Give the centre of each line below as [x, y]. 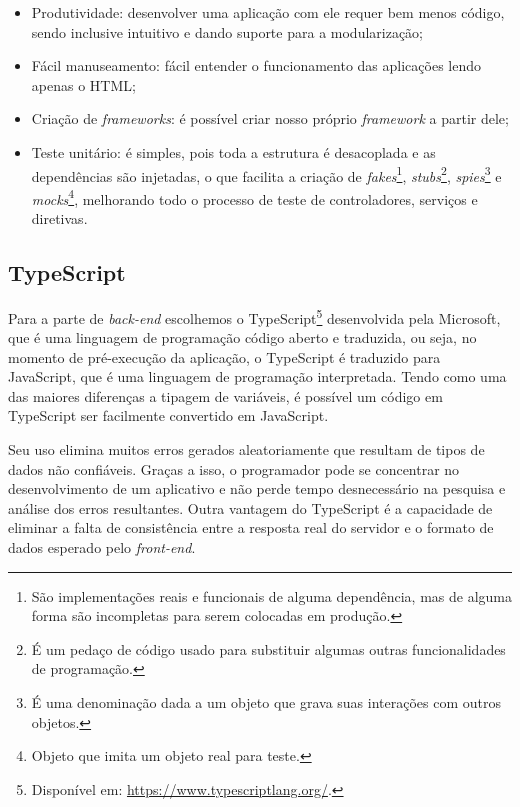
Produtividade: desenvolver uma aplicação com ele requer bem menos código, [268, 12]
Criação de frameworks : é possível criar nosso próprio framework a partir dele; [270, 118]
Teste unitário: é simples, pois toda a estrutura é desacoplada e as [233, 151]
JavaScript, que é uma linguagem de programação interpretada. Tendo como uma [257, 376]
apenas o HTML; [83, 84]
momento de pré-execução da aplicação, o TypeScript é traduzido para [224, 356]
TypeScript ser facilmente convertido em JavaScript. [168, 415]
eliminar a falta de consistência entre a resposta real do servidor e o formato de [251, 527]
